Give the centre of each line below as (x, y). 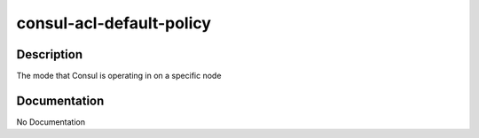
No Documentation (51, 122)
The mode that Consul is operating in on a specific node (119, 76)
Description (50, 54)
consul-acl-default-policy (114, 23)
